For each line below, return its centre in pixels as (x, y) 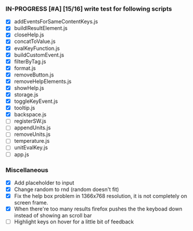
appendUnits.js (32, 128)
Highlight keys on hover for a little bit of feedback (74, 222)
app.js (21, 154)
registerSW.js (30, 121)
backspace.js (30, 115)
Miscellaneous (27, 170)
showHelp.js (29, 88)
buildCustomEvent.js (39, 55)
